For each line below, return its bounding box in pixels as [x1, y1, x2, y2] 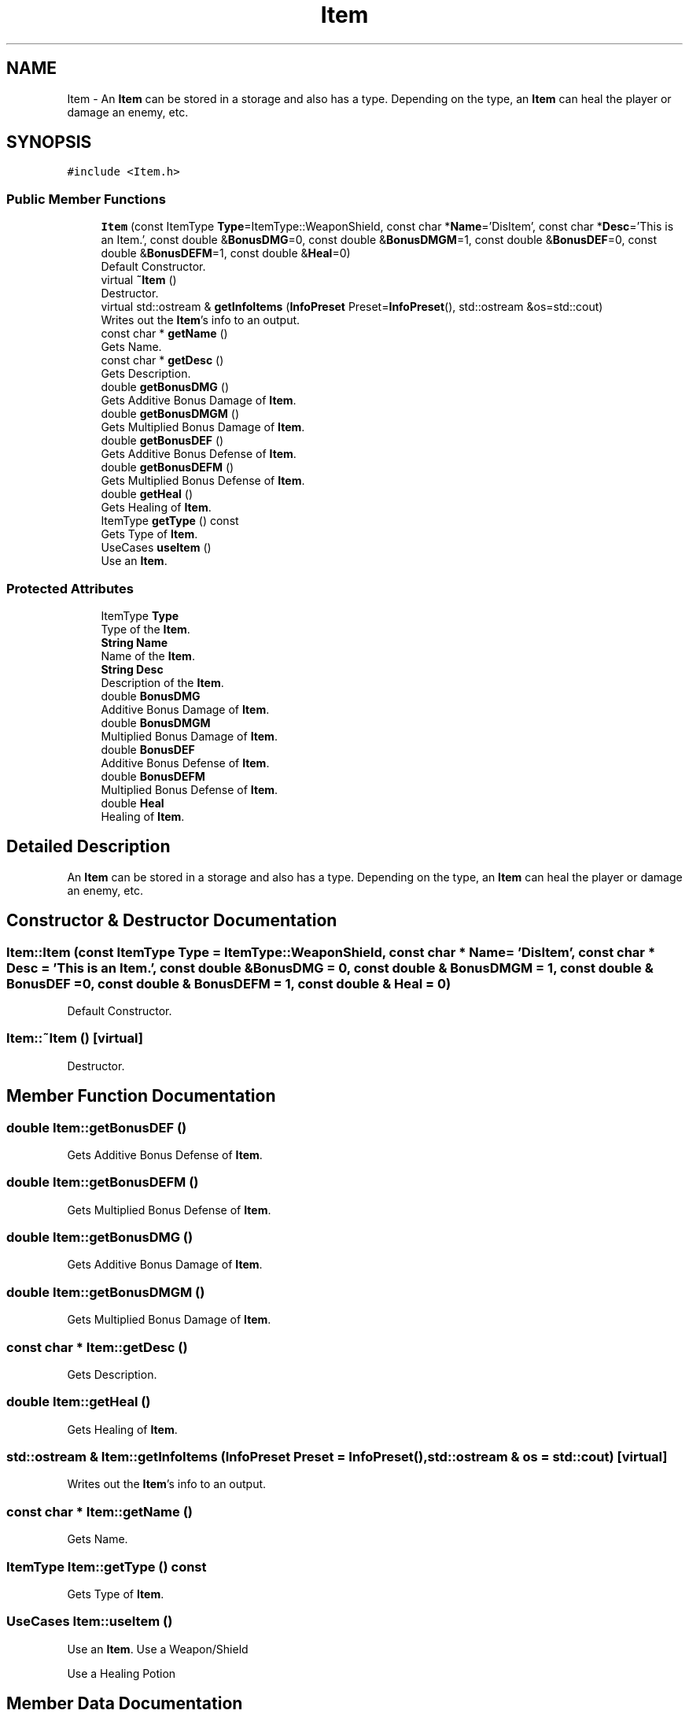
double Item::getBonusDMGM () [6, 1284, 205, 1300]
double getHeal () [101, 487, 193, 501]
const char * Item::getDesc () [6, 1339, 188, 1355]
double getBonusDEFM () [101, 460, 234, 475]
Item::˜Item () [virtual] [6, 1030, 143, 1047]
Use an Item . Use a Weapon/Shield [67, 1642, 249, 1656]
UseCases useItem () [101, 541, 212, 555]
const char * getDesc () [101, 353, 224, 368]
